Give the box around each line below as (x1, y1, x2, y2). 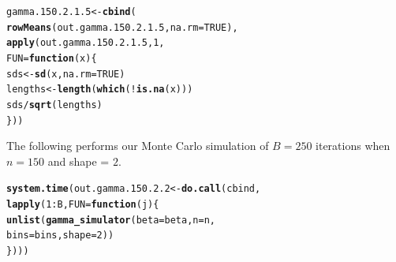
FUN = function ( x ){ (6, 52, 97, 64)
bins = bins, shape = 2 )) (6, 230, 114, 241)
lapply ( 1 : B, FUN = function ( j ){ (6, 199, 159, 211)
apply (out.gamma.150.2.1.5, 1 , (6, 37, 165, 49)
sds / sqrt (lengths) (6, 99, 103, 110)
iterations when (316, 137, 390, 154)
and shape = (47, 152, 110, 169)
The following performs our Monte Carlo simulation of (6, 137, 269, 154)
